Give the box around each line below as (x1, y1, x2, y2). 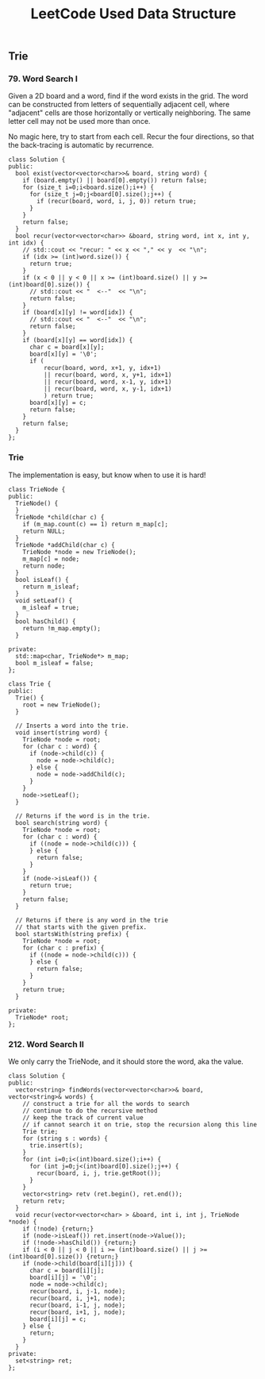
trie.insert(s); (29, 1142, 83, 1150)
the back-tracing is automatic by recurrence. (8, 141, 155, 150)
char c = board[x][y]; (29, 343, 105, 352)
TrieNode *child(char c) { (15, 513, 105, 521)
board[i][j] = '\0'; (29, 1273, 98, 1282)
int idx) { (8, 239, 44, 247)
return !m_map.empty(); (22, 624, 102, 632)
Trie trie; (22, 1128, 59, 1136)
